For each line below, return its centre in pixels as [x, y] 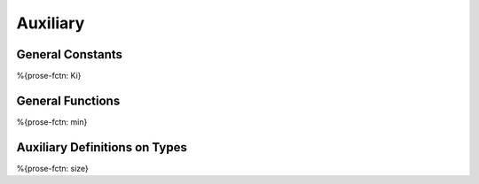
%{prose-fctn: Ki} [49, 76]
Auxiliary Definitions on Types [102, 147]
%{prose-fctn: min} [52, 122]
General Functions [68, 100]
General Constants [70, 54]
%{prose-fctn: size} [52, 168]
